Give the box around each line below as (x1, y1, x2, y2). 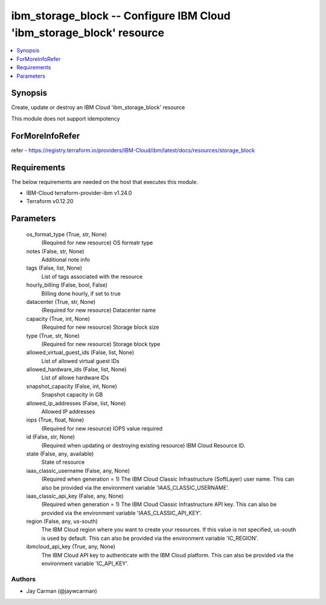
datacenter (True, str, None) (26, 298, 96, 305)
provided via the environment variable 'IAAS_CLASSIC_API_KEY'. (41, 509, 202, 516)
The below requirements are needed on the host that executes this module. (11, 178, 199, 185)
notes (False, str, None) (26, 247, 85, 255)
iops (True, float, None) (26, 416, 85, 423)
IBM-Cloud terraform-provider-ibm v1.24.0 (26, 189, 132, 197)
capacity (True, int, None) (26, 315, 91, 322)
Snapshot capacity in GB (41, 391, 103, 398)
